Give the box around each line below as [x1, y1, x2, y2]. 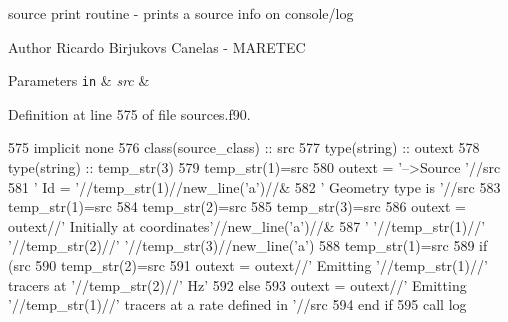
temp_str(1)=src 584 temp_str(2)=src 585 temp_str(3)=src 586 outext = [8, 196, 466, 217]
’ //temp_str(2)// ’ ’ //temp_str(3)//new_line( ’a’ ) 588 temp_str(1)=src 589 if [8, 235, 488, 256]
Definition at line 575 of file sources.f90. [8, 103, 251, 124]
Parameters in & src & [8, 70, 150, 91]
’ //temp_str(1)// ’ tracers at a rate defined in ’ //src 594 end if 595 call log [8, 294, 467, 315]
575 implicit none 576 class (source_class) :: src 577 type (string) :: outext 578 [8, 137, 480, 158]
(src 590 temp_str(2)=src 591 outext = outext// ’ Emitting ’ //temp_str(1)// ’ [8, 255, 488, 275]
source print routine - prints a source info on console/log [8, 3, 354, 23]
